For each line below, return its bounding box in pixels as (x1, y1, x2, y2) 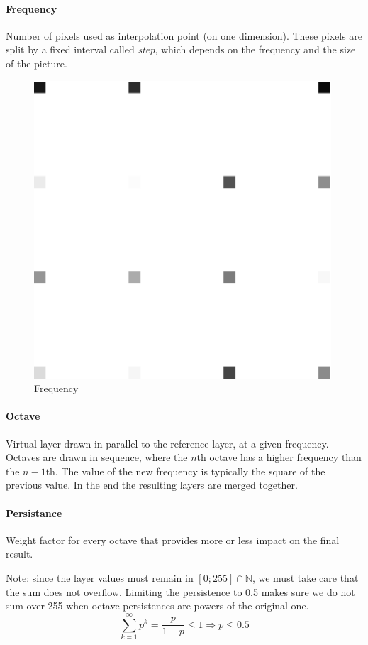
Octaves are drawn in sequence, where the (6, 450, 188, 465)
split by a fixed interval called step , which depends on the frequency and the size (6, 42, 356, 57)
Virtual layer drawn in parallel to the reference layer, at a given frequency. (6, 435, 329, 450)
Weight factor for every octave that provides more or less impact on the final (6, 532, 340, 547)
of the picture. (6, 55, 67, 70)
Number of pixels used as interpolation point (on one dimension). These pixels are (6, 28, 363, 43)
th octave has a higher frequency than (196, 450, 362, 465)
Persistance (6, 505, 62, 520)
